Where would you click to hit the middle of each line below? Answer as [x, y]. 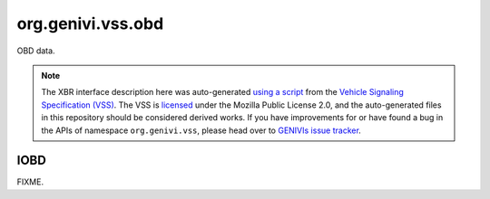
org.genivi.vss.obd [90, 24]
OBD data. [36, 51]
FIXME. [30, 182]
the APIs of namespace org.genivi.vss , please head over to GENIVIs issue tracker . [201, 130]
